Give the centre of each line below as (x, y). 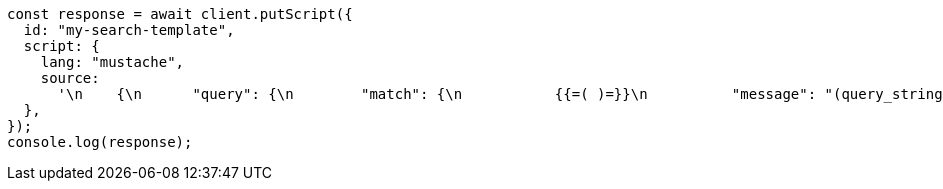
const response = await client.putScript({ (180, 14)
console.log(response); (100, 142)
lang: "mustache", (112, 62)
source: (70, 78)
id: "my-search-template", (129, 30)
